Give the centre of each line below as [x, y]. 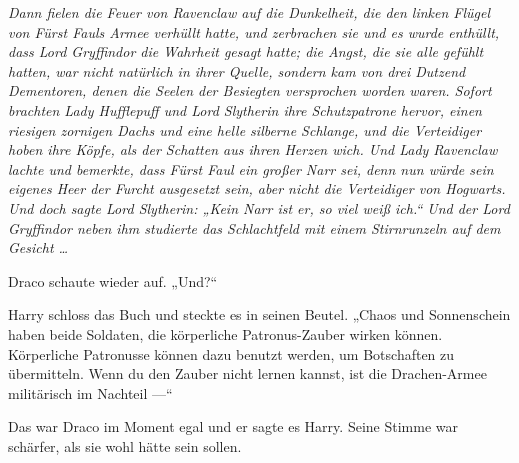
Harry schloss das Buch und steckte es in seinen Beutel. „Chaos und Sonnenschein [259, 314]
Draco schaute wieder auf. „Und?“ [113, 280]
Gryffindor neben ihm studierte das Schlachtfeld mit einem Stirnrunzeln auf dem [254, 227]
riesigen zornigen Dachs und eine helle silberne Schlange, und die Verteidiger [245, 129]
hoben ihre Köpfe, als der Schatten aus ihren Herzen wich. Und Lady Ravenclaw [253, 149]
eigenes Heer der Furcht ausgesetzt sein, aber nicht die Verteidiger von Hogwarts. [257, 188]
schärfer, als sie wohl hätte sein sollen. [125, 445]
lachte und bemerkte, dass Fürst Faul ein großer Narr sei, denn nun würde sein [251, 168]
